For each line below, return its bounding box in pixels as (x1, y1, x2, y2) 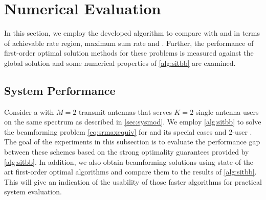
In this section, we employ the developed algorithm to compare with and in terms (4, 28, 260, 38)
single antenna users (195, 106, 259, 117)
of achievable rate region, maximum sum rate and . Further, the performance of (4, 37, 254, 48)
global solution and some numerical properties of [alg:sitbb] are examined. (4, 57, 236, 68)
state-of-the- (217, 156, 256, 167)
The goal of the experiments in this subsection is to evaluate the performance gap (4, 136, 260, 147)
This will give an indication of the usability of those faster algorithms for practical (4, 176, 262, 187)
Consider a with (4, 106, 54, 117)
